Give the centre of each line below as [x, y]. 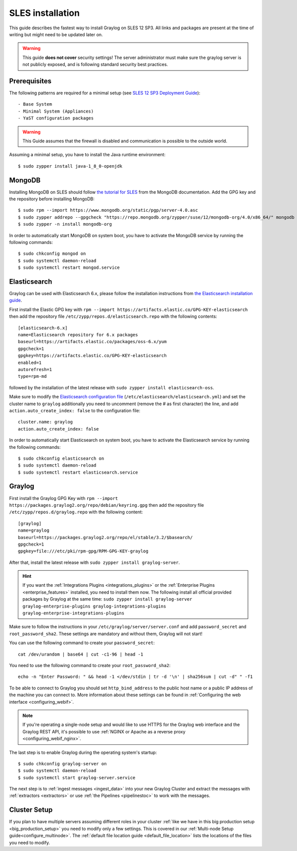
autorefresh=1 [35, 369]
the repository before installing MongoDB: [52, 199]
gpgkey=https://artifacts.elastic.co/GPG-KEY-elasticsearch [92, 356]
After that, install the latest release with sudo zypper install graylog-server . [95, 562]
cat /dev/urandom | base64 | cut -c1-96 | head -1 [81, 654]
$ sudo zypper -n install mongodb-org [65, 224]
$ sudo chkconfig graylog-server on [62, 763]
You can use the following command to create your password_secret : [82, 643]
